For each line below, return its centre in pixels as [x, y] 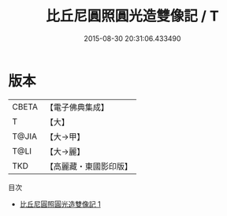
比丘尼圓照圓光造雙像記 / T [132, 16]
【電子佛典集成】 [77, 107]
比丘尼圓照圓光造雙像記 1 [60, 204]
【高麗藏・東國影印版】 [89, 166]
